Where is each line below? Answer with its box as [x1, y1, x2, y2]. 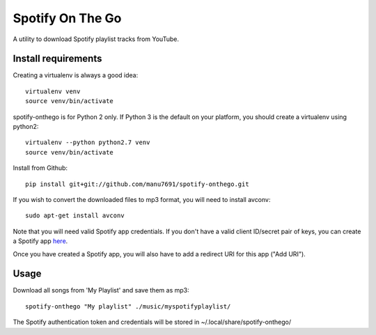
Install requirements [13, 53, 102, 65]
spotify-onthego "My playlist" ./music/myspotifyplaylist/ [25, 302, 231, 310]
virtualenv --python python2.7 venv [25, 139, 150, 146]
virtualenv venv [25, 87, 81, 95]
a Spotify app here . [13, 237, 68, 245]
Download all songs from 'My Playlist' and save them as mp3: [13, 286, 189, 295]
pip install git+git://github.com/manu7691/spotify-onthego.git [25, 180, 250, 188]
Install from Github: [13, 164, 68, 172]
